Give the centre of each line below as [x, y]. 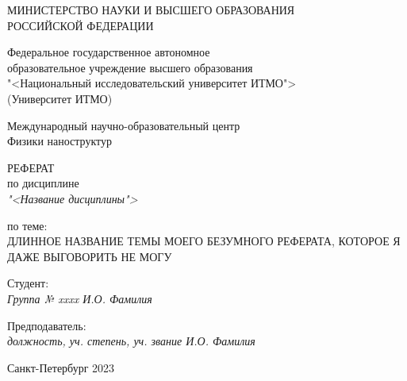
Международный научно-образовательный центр [124, 125]
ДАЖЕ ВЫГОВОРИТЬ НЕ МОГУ [90, 256]
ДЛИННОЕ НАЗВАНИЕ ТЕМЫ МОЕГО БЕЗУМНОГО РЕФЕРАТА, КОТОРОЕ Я [204, 241]
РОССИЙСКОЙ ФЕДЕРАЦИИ [81, 25]
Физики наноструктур [60, 141]
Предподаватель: [47, 325]
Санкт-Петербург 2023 [61, 367]
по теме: [27, 225]
